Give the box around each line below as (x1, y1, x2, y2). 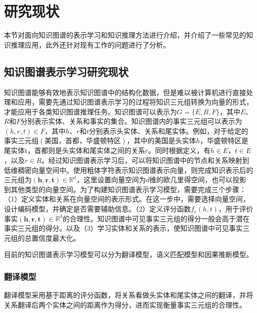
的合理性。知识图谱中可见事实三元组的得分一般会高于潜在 (63, 213, 250, 223)
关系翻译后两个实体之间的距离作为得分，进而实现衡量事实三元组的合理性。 (4, 299, 246, 310)
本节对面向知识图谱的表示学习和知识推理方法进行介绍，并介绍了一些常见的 (4, 30, 246, 40)
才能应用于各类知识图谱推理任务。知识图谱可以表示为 (4, 106, 177, 116)
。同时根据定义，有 (148, 145, 211, 156)
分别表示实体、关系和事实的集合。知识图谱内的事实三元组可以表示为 (20, 116, 242, 126)
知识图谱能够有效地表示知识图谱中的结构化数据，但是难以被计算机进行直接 (4, 87, 246, 97)
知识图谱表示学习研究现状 (4, 63, 128, 79)
